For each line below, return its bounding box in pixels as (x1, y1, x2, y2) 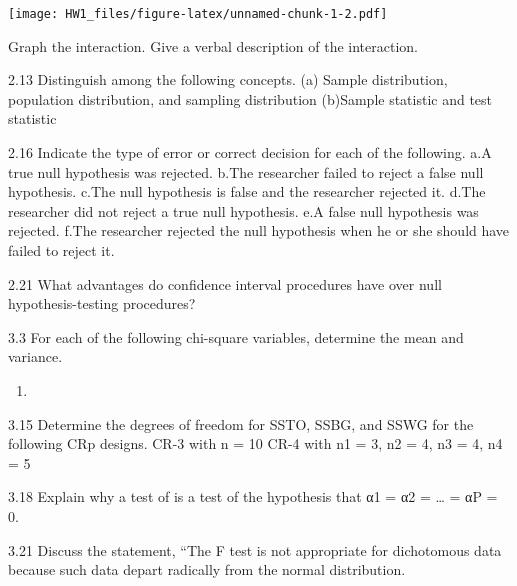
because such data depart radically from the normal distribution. (8, 559, 406, 580)
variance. (8, 346, 63, 367)
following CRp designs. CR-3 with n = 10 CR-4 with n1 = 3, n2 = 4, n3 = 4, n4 (8, 433, 503, 454)
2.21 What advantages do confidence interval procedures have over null (8, 273, 442, 294)
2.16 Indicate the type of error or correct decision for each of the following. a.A (8, 142, 492, 163)
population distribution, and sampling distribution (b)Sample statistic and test (8, 88, 493, 109)
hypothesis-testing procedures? (8, 293, 196, 314)
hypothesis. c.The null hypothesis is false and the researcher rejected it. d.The (8, 181, 486, 202)
